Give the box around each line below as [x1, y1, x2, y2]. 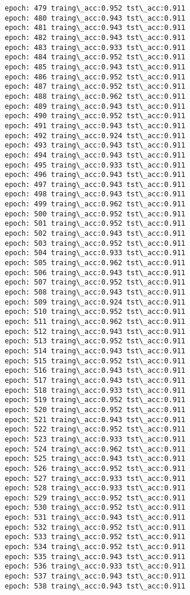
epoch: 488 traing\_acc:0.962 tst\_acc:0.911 [5, 92, 185, 101]
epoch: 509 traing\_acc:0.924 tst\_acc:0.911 [5, 297, 185, 306]
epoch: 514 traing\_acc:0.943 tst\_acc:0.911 [5, 346, 185, 355]
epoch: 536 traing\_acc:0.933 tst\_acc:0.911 [5, 562, 185, 571]
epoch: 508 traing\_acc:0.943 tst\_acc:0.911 [5, 288, 185, 297]
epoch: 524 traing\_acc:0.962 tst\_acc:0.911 [5, 444, 185, 453]
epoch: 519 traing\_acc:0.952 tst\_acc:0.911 [5, 396, 185, 405]
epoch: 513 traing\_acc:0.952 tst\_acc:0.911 [5, 337, 185, 346]
